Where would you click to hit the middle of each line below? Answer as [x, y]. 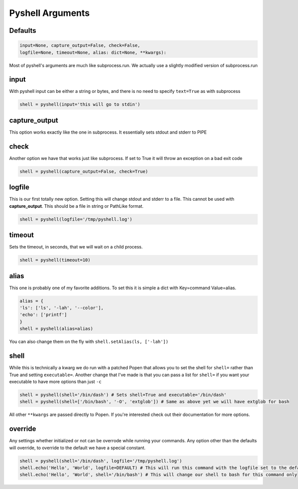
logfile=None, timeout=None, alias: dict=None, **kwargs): [93, 52]
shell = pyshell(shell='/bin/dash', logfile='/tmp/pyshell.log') [101, 461]
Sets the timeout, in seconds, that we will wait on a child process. [76, 247]
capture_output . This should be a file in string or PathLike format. [76, 206]
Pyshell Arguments [49, 13]
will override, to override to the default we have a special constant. [77, 448]
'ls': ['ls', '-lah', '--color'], [62, 308]
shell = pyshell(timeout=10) [55, 260]
